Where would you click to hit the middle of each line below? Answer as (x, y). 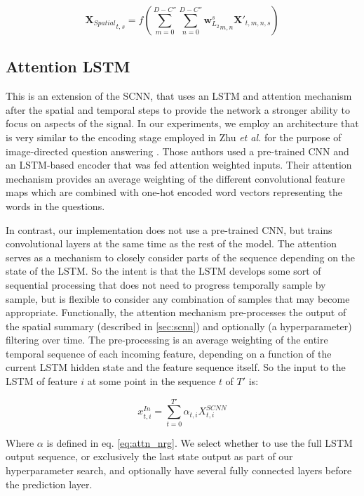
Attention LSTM (68, 66)
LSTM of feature (42, 381)
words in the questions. (55, 205)
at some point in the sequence (151, 381)
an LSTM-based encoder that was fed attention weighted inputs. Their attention (179, 165)
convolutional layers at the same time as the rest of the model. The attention (171, 243)
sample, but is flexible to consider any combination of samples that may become (178, 298)
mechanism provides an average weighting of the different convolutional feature (175, 178)
